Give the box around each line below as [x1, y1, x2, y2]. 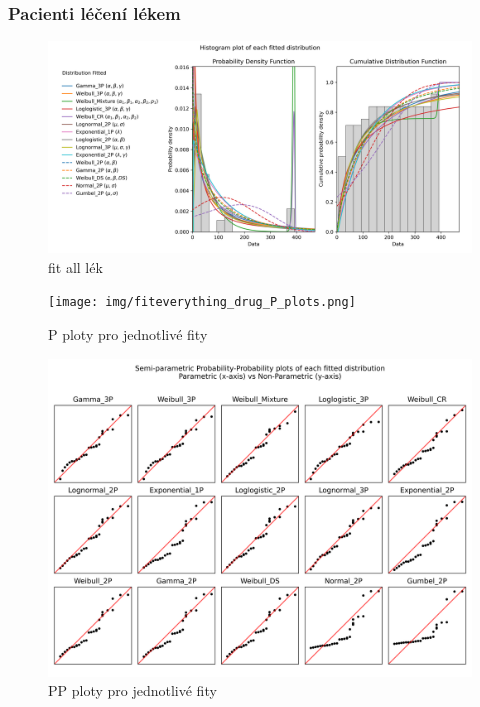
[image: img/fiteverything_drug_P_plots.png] [48, 295, 356, 310]
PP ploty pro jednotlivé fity [48, 680, 217, 701]
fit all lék [48, 256, 103, 277]
